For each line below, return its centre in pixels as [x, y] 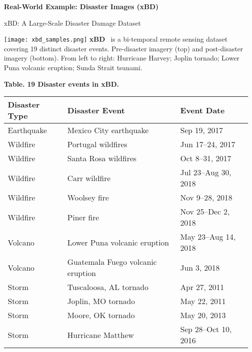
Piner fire [83, 217]
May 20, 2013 [203, 315]
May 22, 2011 [203, 301]
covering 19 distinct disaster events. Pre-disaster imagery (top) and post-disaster [124, 48]
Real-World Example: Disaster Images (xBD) [81, 6]
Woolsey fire [88, 198]
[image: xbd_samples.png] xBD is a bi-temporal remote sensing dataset [116, 39]
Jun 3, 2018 [200, 267]
